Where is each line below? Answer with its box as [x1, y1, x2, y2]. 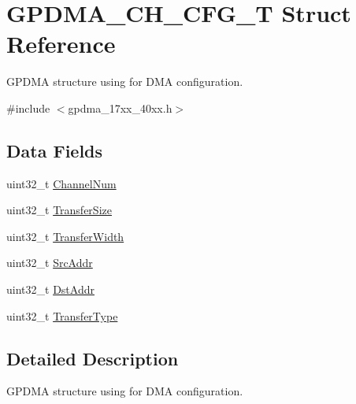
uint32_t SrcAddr [6, 254, 93, 271]
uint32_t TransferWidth [6, 228, 124, 244]
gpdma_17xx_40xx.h [68, 99, 172, 116]
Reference [6, 28, 116, 60]
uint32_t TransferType [6, 307, 118, 324]
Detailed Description [6, 346, 179, 370]
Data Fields [6, 138, 103, 162]
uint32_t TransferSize [6, 202, 112, 218]
